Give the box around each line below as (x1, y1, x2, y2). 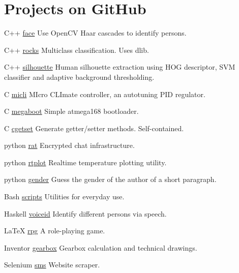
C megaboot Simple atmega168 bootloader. (4, 106, 139, 116)
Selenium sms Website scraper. (4, 259, 100, 270)
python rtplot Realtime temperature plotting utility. (4, 157, 167, 167)
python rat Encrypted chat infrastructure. (4, 140, 135, 150)
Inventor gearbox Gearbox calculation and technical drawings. (4, 242, 197, 253)
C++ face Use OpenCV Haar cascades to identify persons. (4, 27, 187, 38)
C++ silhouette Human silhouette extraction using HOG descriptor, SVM (4, 62, 235, 72)
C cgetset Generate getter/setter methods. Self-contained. (4, 123, 184, 133)
